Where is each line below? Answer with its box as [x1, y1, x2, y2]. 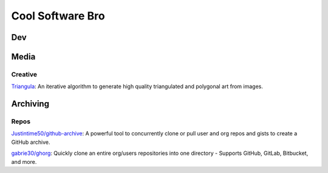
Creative [11, 70, 38, 78]
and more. [11, 158, 37, 165]
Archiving [11, 99, 50, 109]
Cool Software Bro [11, 9, 106, 22]
